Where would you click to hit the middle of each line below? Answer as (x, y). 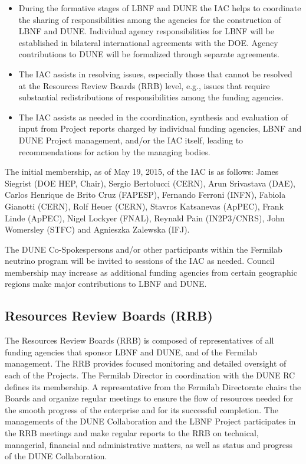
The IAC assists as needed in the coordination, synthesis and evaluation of (153, 117)
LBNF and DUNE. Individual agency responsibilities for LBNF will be (146, 31)
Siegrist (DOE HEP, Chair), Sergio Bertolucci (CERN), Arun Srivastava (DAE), (150, 183)
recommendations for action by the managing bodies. (114, 151)
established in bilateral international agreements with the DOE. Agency (148, 42)
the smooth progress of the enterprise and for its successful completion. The (142, 409)
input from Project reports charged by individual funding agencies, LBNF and (160, 128)
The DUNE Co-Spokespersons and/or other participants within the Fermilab (144, 249)
